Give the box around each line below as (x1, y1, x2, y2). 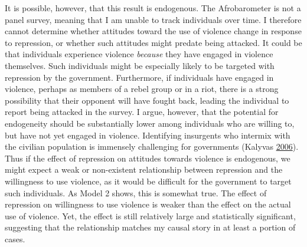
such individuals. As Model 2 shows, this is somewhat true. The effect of (5, 186, 267, 199)
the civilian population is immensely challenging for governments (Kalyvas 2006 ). (5, 140, 299, 153)
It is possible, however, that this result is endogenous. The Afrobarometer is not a (5, 2, 301, 14)
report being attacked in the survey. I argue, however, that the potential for (5, 106, 279, 118)
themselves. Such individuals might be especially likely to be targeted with (5, 59, 275, 71)
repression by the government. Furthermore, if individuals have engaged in (5, 71, 274, 83)
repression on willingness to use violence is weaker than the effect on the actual (5, 198, 291, 210)
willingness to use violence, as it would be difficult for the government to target (5, 174, 292, 187)
